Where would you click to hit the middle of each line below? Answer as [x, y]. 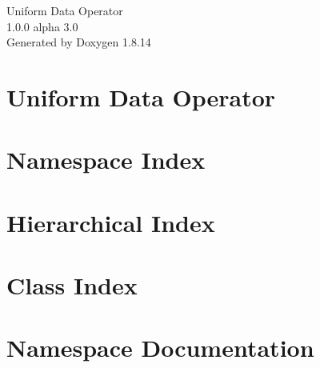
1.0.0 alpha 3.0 [42, 26]
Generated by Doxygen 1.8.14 [79, 42]
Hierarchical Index [111, 222]
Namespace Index [106, 160]
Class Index [72, 285]
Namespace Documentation [160, 348]
